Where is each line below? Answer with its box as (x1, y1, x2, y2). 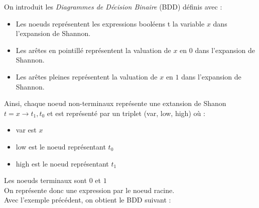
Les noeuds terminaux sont (4, 175, 87, 185)
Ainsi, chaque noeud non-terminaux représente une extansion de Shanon (4, 98, 226, 108)
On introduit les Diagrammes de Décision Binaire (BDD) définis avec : (4, 1, 222, 11)
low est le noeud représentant (16, 141, 106, 151)
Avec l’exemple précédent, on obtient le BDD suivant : (4, 194, 171, 205)
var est (16, 124, 37, 135)
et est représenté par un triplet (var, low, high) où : (47, 107, 205, 118)
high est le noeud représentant (16, 158, 109, 168)
